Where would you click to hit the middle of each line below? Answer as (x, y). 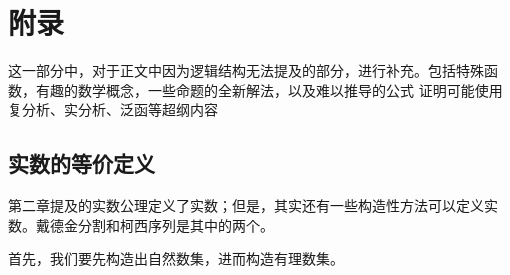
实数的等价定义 (81, 163)
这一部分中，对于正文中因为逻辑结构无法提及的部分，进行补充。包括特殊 (246, 70)
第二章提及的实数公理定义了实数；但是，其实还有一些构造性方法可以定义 (246, 205)
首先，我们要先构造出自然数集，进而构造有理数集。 (176, 258)
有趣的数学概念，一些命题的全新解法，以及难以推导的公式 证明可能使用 (269, 89)
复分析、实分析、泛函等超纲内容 (113, 109)
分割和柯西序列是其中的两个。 (175, 224)
